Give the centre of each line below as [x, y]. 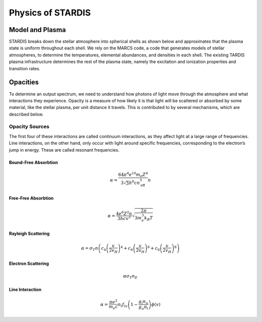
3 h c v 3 [124, 218]
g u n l [143, 307]
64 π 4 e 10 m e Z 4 [133, 175]
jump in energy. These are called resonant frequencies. [64, 150]
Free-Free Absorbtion [31, 198]
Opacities [24, 82]
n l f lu [123, 305]
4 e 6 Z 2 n [124, 213]
